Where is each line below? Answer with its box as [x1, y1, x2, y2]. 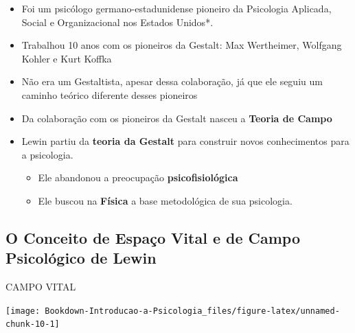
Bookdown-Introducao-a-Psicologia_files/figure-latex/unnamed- [45, 306, 340, 316]
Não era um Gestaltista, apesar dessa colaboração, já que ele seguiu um [21, 74, 323, 89]
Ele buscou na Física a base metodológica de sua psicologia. [38, 193, 293, 207]
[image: [5, 306, 41, 316]
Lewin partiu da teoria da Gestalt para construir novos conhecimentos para [21, 134, 350, 148]
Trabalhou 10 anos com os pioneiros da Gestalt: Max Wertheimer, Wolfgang [21, 38, 342, 52]
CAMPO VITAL [5, 279, 76, 294]
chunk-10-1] [5, 319, 60, 330]
